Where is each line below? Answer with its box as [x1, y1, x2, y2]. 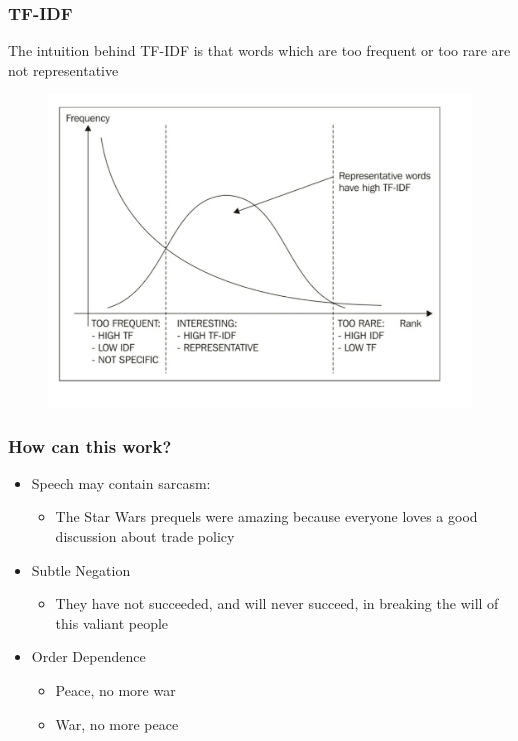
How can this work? [8, 433, 172, 458]
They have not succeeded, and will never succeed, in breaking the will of [55, 593, 499, 614]
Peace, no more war [55, 679, 176, 700]
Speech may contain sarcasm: [31, 472, 211, 493]
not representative [8, 59, 119, 80]
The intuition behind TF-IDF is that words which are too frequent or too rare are [8, 40, 511, 61]
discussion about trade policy [55, 526, 235, 547]
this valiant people [55, 612, 169, 633]
